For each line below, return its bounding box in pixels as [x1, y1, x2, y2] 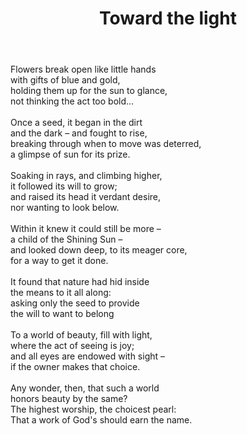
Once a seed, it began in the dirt [10, 117, 143, 129]
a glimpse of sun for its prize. [10, 148, 131, 161]
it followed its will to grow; [10, 180, 118, 192]
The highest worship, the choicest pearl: [10, 403, 177, 416]
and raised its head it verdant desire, [10, 191, 162, 203]
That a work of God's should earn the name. [10, 414, 193, 426]
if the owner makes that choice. [10, 361, 141, 373]
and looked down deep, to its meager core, [10, 244, 188, 256]
